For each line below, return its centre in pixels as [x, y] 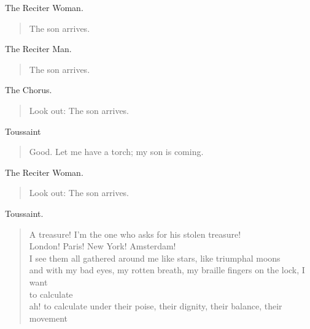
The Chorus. [29, 90]
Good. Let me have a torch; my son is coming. [116, 152]
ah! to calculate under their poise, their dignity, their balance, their [156, 306]
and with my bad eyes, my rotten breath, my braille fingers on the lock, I [167, 270]
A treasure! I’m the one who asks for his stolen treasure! [135, 234]
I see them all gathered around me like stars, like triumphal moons [155, 258]
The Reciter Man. [38, 49]
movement [48, 318]
